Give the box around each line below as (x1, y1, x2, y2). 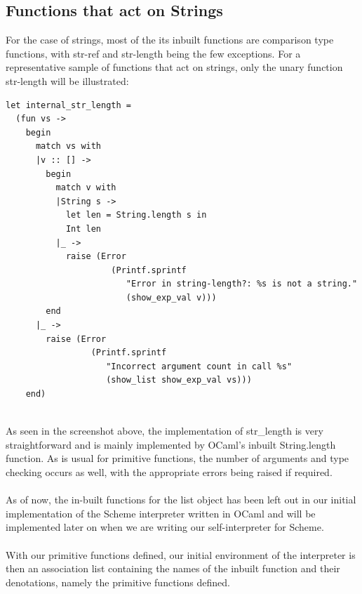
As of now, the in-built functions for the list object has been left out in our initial (6, 492, 356, 507)
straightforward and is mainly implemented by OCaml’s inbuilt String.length (6, 437, 336, 451)
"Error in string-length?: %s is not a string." (126, 279, 358, 289)
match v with (55, 183, 116, 193)
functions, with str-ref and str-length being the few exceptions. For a (6, 46, 301, 60)
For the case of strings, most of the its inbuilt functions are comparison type (6, 32, 334, 47)
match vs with (35, 141, 102, 152)
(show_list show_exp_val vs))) (106, 375, 252, 385)
